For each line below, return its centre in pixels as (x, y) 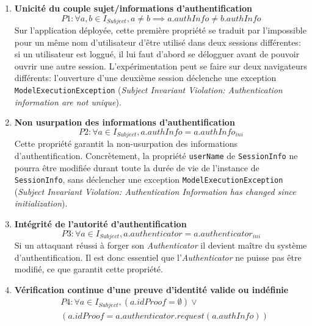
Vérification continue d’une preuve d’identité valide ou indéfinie (151, 289)
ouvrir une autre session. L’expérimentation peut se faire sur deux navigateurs (161, 66)
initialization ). (41, 203)
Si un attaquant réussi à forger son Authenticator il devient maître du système (161, 245)
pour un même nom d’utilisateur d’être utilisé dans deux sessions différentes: (158, 42)
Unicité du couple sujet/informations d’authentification (133, 8)
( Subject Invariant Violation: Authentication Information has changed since (155, 191)
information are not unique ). (68, 101)
